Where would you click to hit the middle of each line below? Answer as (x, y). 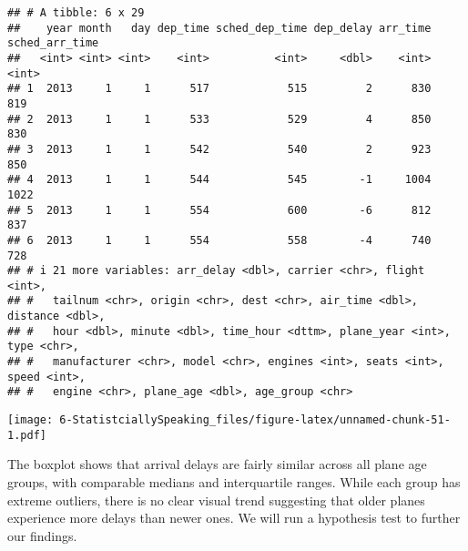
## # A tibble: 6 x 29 (76, 13)
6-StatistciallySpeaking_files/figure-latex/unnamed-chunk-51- (255, 420)
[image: (31, 420)
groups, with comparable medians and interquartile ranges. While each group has (234, 481)
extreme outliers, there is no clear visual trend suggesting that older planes (216, 500)
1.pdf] (27, 435)
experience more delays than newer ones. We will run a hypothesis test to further (234, 518)
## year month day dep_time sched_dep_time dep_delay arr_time (219, 28)
